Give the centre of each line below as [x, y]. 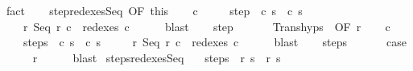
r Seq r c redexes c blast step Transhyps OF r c [206, 26]
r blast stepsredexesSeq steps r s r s [157, 57]
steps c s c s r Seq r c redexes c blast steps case [215, 42]
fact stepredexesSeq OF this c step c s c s [154, 10]
